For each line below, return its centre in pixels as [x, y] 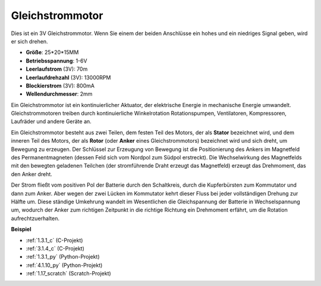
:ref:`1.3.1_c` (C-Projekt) [54, 240]
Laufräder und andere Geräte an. [51, 121]
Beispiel [21, 230]
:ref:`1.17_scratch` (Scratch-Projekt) [68, 274]
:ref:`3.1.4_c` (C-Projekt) [55, 248]
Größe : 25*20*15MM [52, 52]
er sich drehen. [29, 41]
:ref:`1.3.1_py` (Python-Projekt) [63, 257]
